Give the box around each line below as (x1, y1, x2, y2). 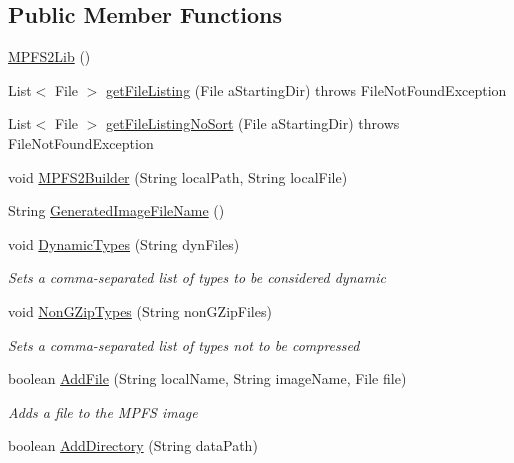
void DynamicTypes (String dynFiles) (8, 233, 240, 254)
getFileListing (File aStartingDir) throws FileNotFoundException (106, 79, 507, 100)
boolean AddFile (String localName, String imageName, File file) (8, 368, 407, 389)
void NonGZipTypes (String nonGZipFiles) (8, 300, 272, 321)
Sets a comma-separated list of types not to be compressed (8, 334, 360, 355)
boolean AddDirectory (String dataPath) (8, 435, 258, 456)
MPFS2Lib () (8, 46, 91, 67)
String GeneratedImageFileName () (8, 200, 225, 221)
